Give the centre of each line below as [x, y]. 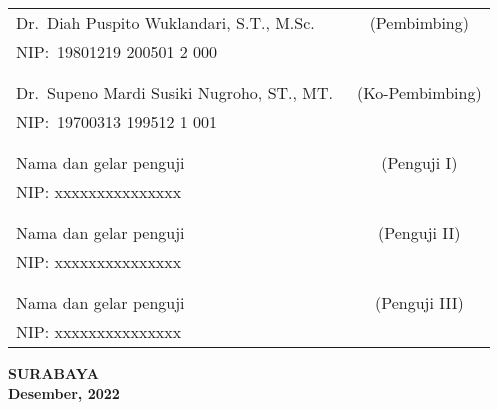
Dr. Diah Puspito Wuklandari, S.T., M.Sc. [165, 22]
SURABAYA [53, 373]
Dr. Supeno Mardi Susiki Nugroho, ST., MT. [174, 92]
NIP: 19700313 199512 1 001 [117, 121]
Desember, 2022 [64, 392]
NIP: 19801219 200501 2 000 [117, 51]
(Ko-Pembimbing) [419, 92]
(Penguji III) [419, 302]
